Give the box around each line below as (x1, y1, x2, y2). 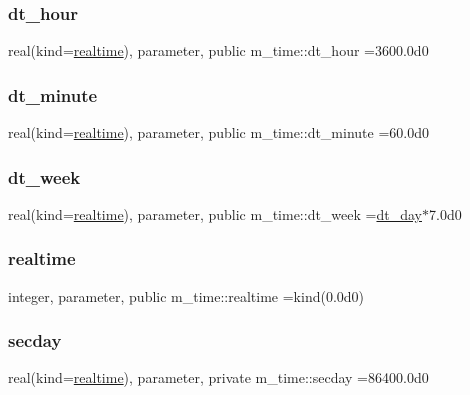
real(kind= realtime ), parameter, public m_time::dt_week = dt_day (8, 203, 422, 224)
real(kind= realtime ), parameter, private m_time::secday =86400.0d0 (8, 367, 429, 388)
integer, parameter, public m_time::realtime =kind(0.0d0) (8, 285, 365, 306)
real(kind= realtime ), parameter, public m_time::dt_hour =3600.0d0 (8, 40, 429, 61)
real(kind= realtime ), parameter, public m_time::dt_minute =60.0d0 (8, 122, 429, 143)
